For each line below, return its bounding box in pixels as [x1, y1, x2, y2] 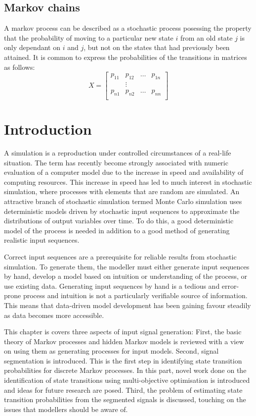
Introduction [4, 119, 92, 139]
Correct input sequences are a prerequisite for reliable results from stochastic [4, 251, 237, 261]
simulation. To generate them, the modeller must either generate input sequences [4, 261, 250, 271]
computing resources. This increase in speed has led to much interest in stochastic [4, 176, 252, 187]
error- [221, 280, 239, 291]
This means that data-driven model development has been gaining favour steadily [4, 300, 251, 310]
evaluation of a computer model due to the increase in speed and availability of [4, 167, 244, 177]
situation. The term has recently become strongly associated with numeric [4, 157, 228, 167]
